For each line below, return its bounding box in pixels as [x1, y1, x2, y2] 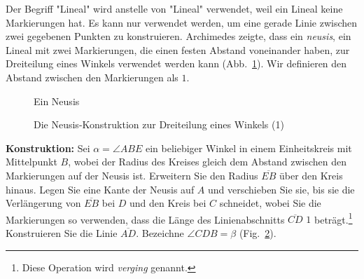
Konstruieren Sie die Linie [6, 225, 118, 240]
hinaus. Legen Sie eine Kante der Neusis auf [6, 182, 195, 196]
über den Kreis [279, 168, 343, 182]
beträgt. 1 [314, 210, 353, 226]
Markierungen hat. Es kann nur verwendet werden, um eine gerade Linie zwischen [6, 15, 358, 29]
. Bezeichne [136, 225, 184, 240]
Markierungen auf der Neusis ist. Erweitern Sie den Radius [6, 168, 258, 182]
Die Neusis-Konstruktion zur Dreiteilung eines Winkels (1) [34, 117, 284, 132]
